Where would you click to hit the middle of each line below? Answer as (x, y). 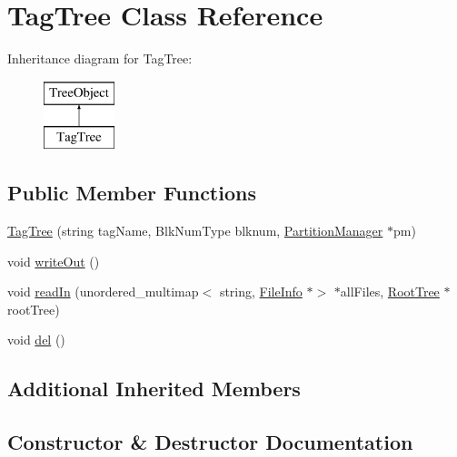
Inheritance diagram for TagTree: (100, 58)
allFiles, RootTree (390, 292)
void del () (36, 340)
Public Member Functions (132, 193)
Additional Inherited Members (154, 389)
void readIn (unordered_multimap (103, 292)
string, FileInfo (261, 292)
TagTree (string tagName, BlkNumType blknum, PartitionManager (195, 231)
